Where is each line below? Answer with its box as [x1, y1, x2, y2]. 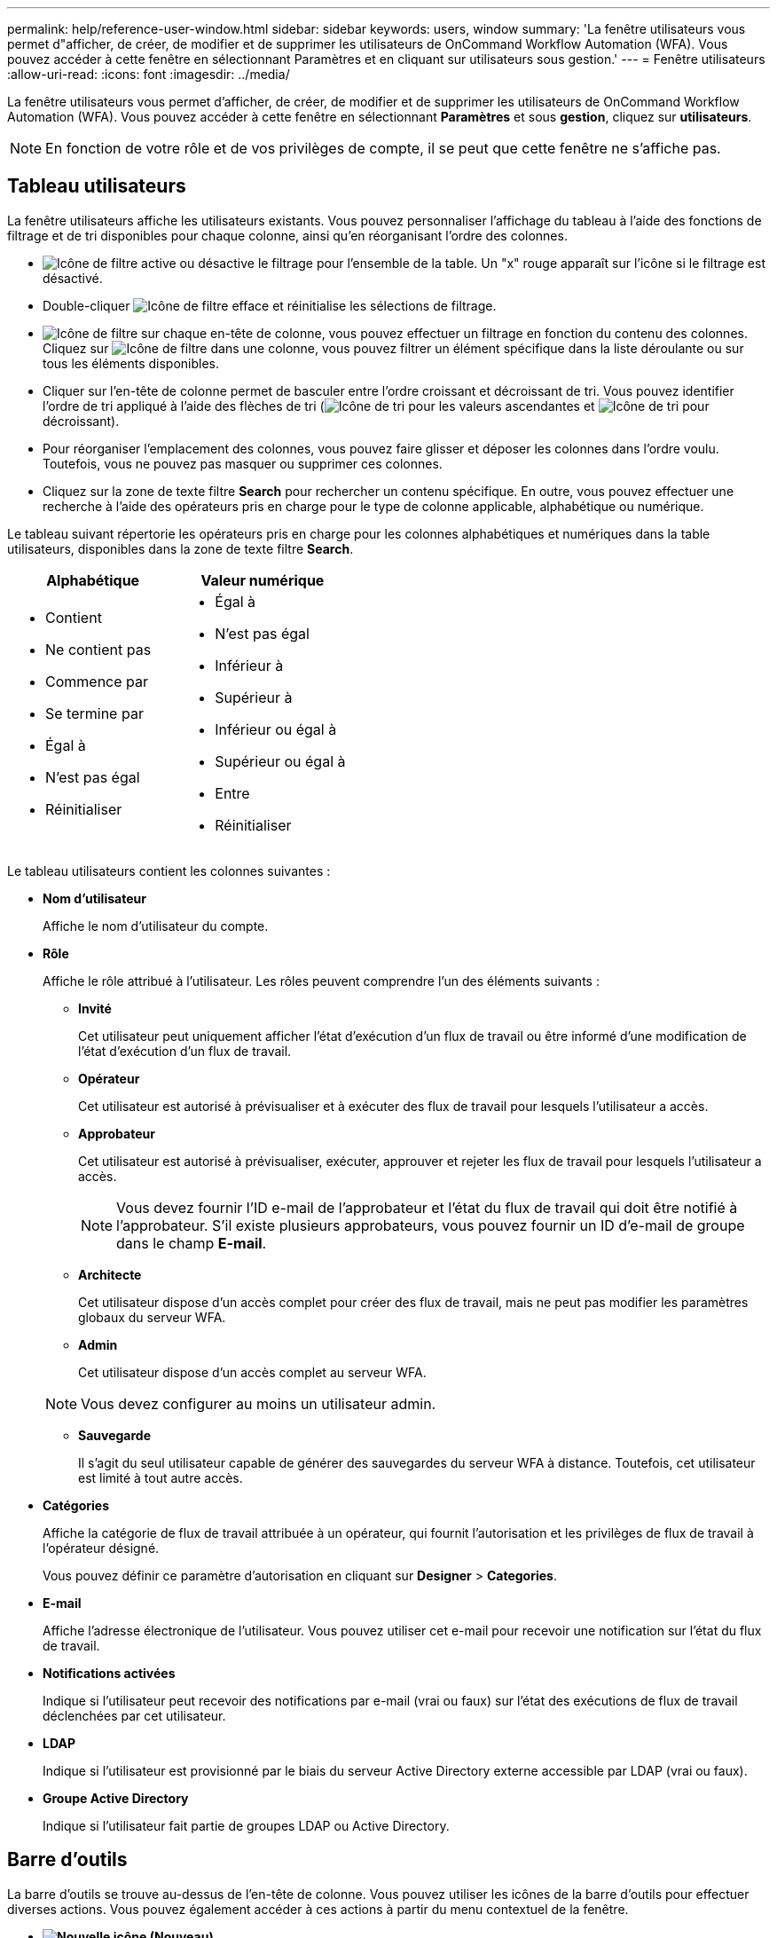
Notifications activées [43, 1665, 176, 1681]
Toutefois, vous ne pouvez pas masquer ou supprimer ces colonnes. [43, 455, 443, 471]
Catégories [43, 1497, 109, 1513]
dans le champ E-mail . [116, 1233, 267, 1252]
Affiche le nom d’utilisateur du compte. [43, 918, 269, 934]
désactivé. [43, 270, 103, 286]
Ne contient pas [45, 640, 152, 658]
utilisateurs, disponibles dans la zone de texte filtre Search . [7, 540, 354, 556]
